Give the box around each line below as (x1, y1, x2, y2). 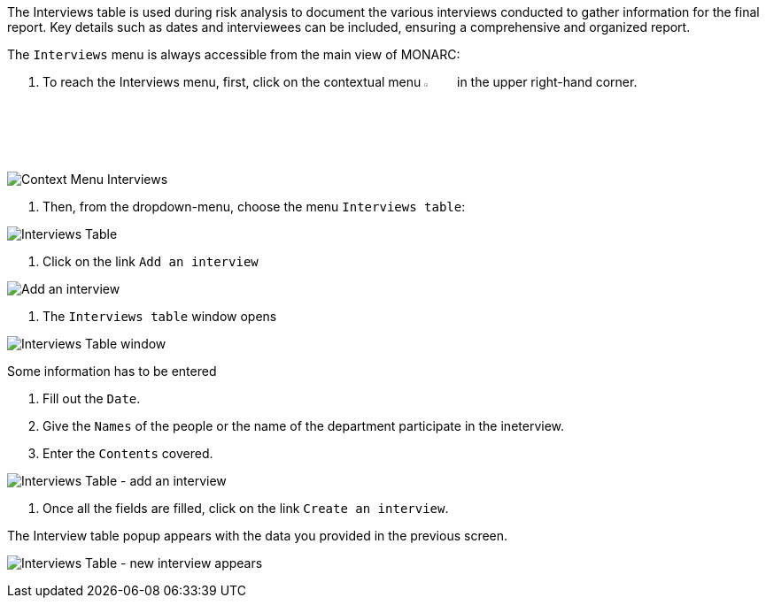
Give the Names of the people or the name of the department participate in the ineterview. (43, 418, 565, 434)
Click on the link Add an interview (43, 254, 259, 270)
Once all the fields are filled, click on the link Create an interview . (43, 501, 449, 517)
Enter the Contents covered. (43, 446, 213, 462)
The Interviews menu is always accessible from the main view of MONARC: (7, 47, 460, 62)
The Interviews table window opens (43, 309, 277, 325)
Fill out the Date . (43, 391, 141, 407)
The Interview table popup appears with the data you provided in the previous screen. (7, 528, 508, 544)
